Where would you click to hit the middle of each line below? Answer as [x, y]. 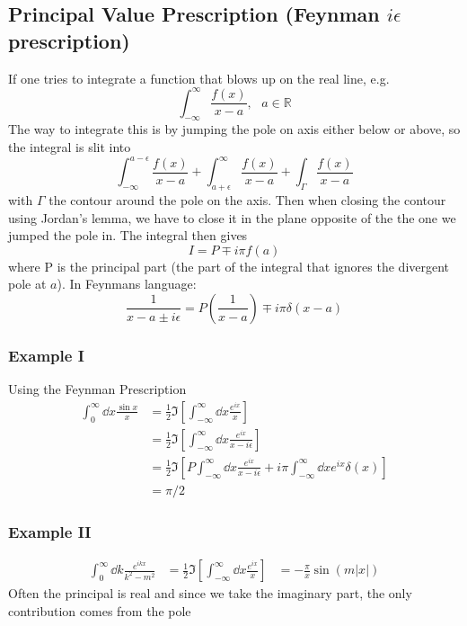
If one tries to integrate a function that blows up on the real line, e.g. [199, 78]
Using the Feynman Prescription [97, 389]
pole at [27, 284]
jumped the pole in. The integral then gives [128, 235]
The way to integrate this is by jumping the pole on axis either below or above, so [234, 129]
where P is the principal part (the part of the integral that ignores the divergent [229, 266]
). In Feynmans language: [127, 284]
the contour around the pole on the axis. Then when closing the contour [247, 199]
